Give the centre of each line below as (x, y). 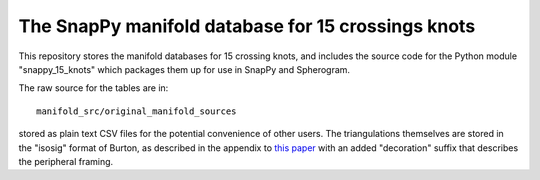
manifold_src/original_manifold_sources (136, 111)
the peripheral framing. (66, 161)
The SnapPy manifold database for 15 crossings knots (247, 26)
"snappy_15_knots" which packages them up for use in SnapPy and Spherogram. (184, 69)
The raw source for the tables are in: (93, 88)
